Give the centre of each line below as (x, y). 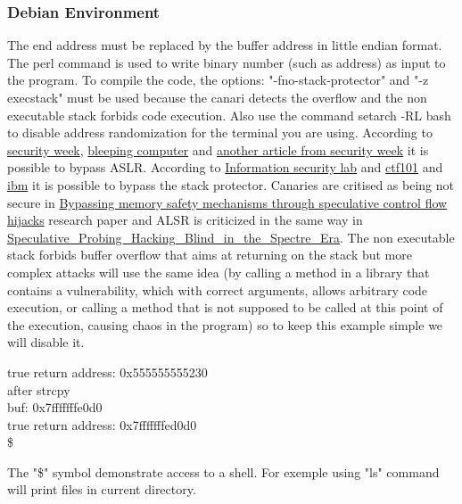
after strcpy (39, 389)
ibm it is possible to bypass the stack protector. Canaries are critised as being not (231, 184)
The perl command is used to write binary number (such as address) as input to (227, 62)
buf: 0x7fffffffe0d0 (55, 407)
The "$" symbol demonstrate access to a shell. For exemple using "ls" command (223, 471)
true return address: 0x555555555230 (107, 372)
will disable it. (46, 342)
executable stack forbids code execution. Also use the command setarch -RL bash (229, 115)
